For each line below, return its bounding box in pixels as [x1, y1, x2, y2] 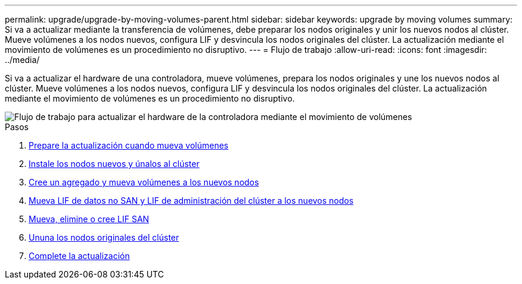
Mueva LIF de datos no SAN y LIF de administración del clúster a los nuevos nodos [29, 195, 354, 206]
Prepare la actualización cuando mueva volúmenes [29, 140, 229, 150]
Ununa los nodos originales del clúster [29, 232, 179, 242]
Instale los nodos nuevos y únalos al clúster [29, 159, 200, 169]
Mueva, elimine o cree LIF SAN [29, 214, 150, 224]
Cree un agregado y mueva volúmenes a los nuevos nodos [29, 177, 259, 187]
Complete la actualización [29, 251, 130, 261]
